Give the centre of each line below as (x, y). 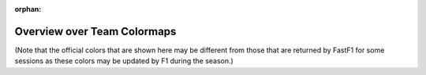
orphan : (28, 9)
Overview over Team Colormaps (95, 31)
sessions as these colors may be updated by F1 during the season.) (124, 61)
